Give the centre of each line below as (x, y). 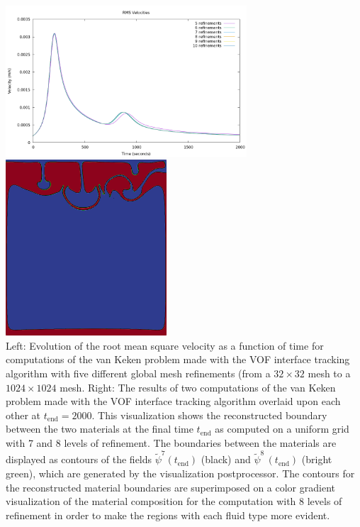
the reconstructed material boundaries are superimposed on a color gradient (170, 487)
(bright (317, 459)
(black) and (226, 459)
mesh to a (329, 373)
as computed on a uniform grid (282, 429)
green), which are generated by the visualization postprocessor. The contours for (180, 473)
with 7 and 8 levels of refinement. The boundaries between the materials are (171, 443)
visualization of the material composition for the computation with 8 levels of (174, 501)
